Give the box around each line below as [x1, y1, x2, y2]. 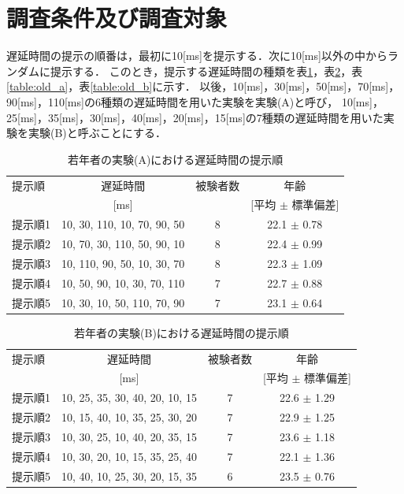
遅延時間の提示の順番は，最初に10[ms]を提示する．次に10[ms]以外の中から [6, 47, 387, 64]
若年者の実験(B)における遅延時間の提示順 [74, 324, 289, 340]
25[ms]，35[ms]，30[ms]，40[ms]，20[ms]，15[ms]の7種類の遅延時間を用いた [6, 109, 384, 125]
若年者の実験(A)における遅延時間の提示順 [67, 150, 284, 167]
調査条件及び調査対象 [6, 2, 228, 34]
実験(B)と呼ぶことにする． [28, 124, 166, 141]
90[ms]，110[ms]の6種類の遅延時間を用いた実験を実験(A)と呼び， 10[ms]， [6, 93, 384, 110]
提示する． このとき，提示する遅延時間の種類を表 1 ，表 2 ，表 [50, 62, 363, 79]
